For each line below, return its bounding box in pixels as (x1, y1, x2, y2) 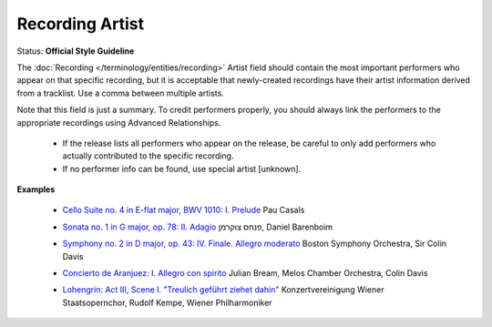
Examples (16, 184, 56, 195)
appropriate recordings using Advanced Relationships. (16, 117, 221, 128)
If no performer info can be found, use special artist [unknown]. (62, 163, 302, 174)
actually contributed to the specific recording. (62, 150, 234, 161)
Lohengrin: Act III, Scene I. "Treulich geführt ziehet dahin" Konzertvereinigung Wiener (62, 284, 384, 295)
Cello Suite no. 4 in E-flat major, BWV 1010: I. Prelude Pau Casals (62, 205, 305, 216)
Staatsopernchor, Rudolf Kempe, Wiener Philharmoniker (62, 297, 272, 308)
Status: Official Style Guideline (16, 46, 135, 56)
